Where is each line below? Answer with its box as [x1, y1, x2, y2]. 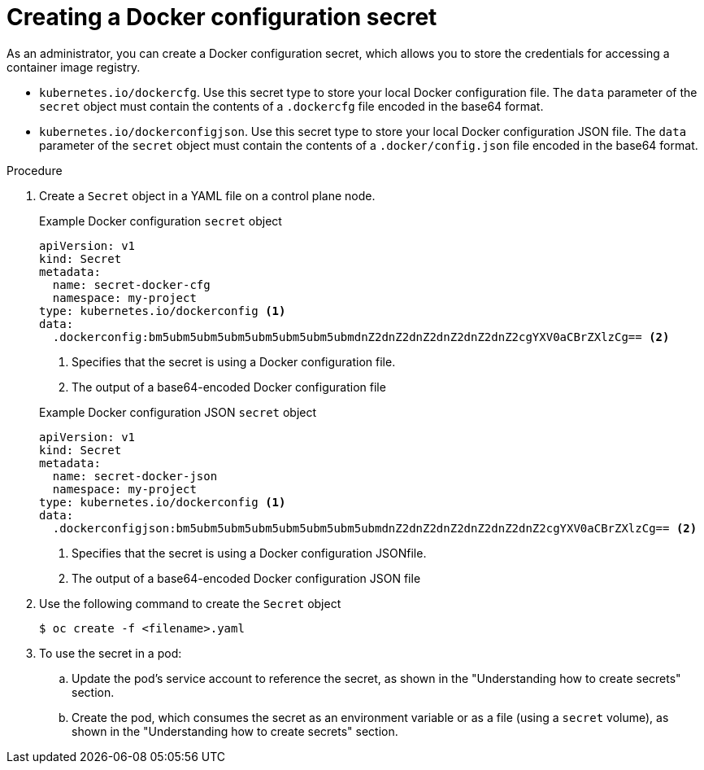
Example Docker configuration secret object [39, 213, 282, 228]
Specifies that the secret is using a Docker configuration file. [72, 354, 396, 369]
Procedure [7, 163, 63, 177]
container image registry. [7, 59, 141, 74]
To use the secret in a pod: [39, 645, 182, 660]
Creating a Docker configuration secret [7, 3, 437, 31]
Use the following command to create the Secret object [39, 596, 341, 610]
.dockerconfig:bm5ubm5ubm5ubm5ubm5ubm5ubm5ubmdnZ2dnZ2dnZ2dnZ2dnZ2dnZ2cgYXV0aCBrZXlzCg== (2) [52, 330, 670, 343]
